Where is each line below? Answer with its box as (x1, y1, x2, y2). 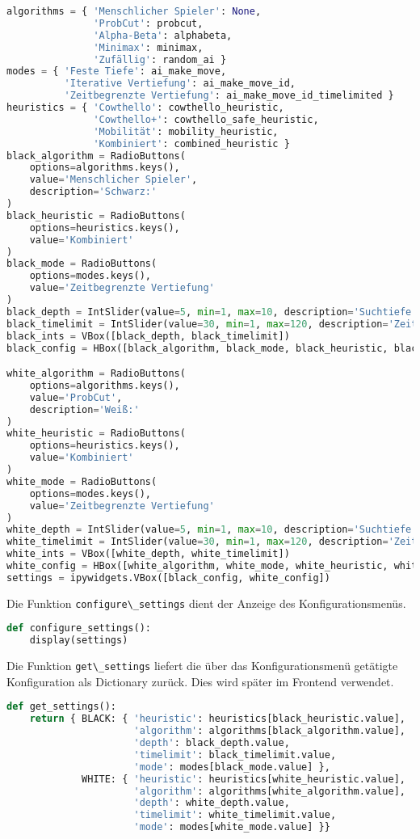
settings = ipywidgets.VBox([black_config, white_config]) (6, 571, 330, 584)
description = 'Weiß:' (29, 403, 140, 415)
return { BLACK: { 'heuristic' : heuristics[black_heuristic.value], (29, 713, 405, 725)
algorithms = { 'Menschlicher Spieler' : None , (6, 6, 262, 17)
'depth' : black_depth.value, (133, 737, 290, 749)
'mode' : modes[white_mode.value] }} (133, 821, 330, 833)
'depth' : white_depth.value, (133, 797, 290, 809)
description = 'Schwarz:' (29, 186, 157, 198)
